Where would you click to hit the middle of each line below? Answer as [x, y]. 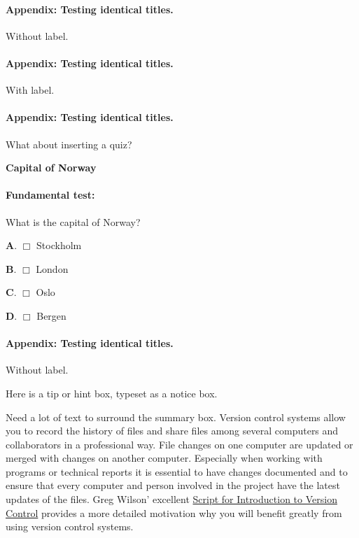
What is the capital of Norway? [73, 221]
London [52, 268]
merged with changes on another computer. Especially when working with [164, 458]
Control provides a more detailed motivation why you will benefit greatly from [174, 512]
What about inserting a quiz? [69, 144]
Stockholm [59, 245]
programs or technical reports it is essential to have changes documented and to [177, 471]
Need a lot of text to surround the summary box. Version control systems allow [176, 417]
